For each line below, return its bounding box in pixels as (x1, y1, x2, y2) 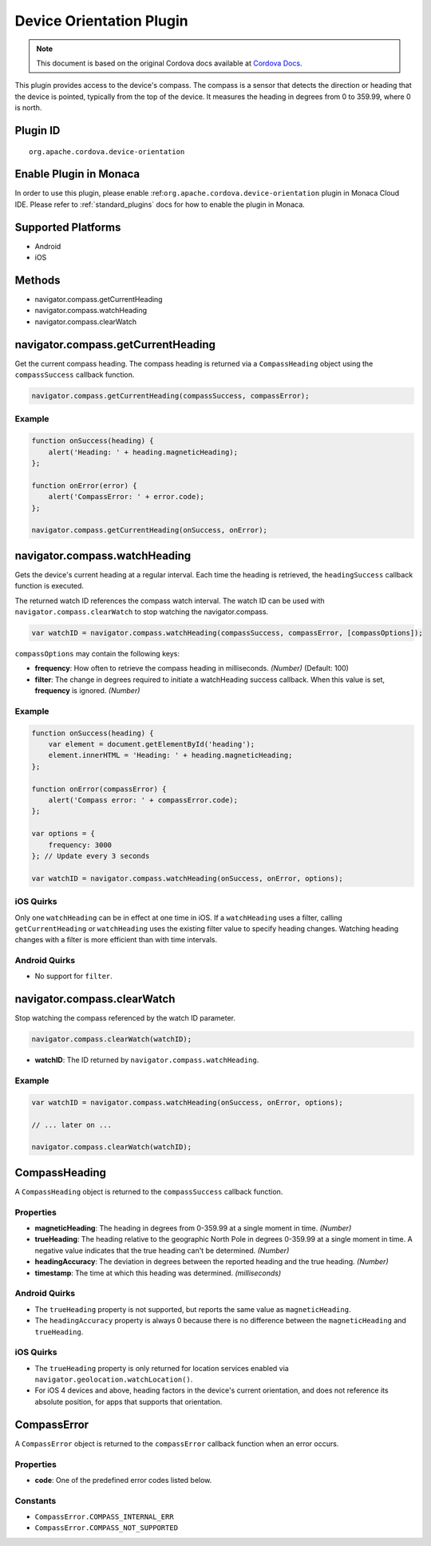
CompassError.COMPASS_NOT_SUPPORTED (34, 1524, 179, 1532)
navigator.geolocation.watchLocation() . (34, 1374, 193, 1385)
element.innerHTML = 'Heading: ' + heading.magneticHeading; (48, 751, 293, 760)
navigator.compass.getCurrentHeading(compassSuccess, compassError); (31, 391, 310, 401)
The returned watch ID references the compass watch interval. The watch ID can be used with (14, 596, 325, 605)
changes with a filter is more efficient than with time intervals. (14, 935, 218, 945)
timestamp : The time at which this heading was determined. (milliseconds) (34, 1268, 282, 1278)
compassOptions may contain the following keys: (14, 648, 180, 658)
